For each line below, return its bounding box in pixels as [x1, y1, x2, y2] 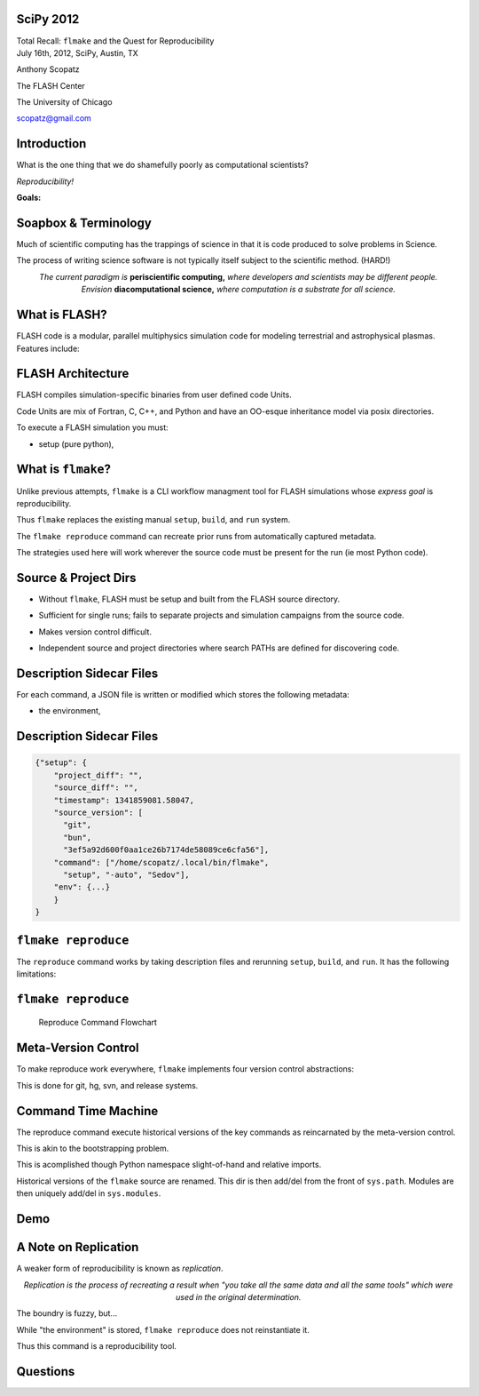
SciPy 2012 [16, 12, 80, 27]
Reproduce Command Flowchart [38, 1017, 157, 1028]
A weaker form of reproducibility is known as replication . [16, 1263, 224, 1274]
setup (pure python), [38, 438, 114, 449]
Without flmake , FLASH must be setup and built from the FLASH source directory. [38, 594, 341, 604]
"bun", [63, 832, 92, 842]
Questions [16, 1364, 75, 1379]
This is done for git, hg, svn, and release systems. [16, 1080, 199, 1090]
